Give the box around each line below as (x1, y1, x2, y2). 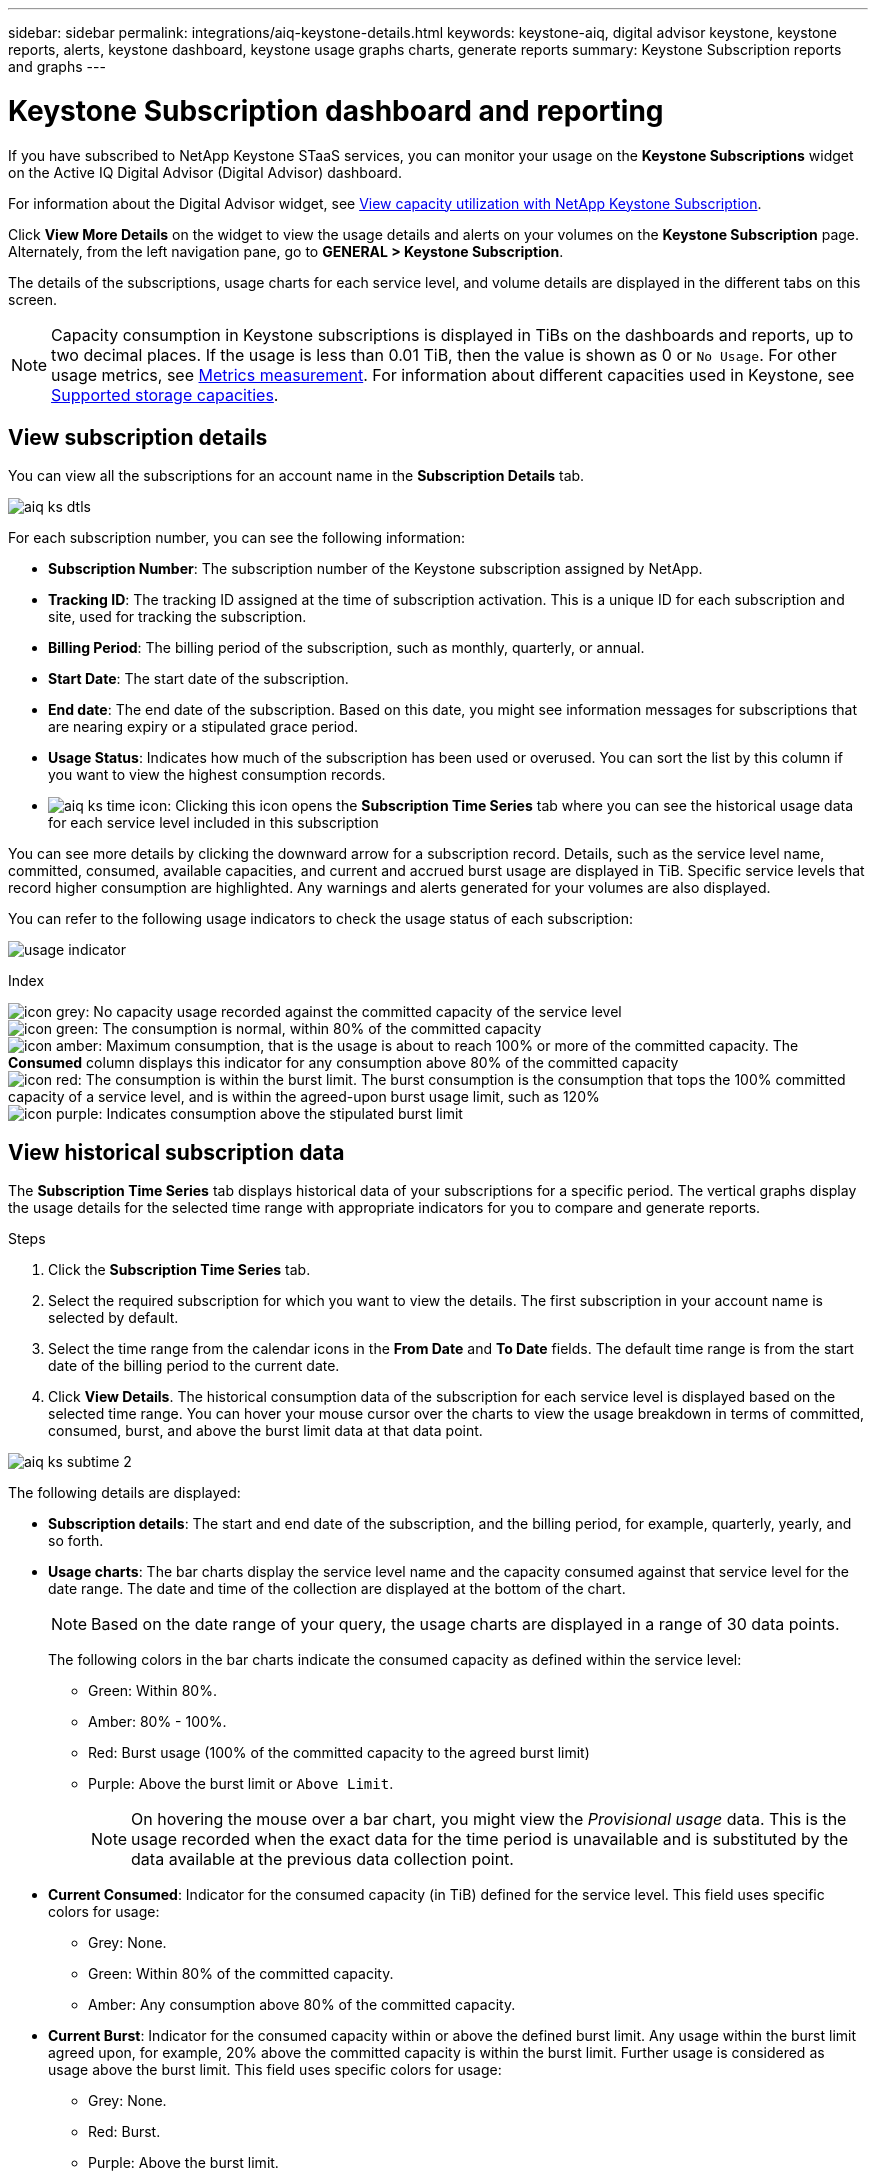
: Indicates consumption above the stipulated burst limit (98, 1105, 463, 1123)
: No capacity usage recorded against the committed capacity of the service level (85, 1003, 622, 1021)
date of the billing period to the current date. (48, 1357, 340, 1375)
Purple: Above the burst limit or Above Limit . (88, 1775, 394, 1793)
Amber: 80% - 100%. (88, 1713, 227, 1731)
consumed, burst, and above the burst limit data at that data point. (48, 1422, 483, 1440)
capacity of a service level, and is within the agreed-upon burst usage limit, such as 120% (8, 1088, 600, 1106)
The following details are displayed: (8, 1484, 241, 1502)
